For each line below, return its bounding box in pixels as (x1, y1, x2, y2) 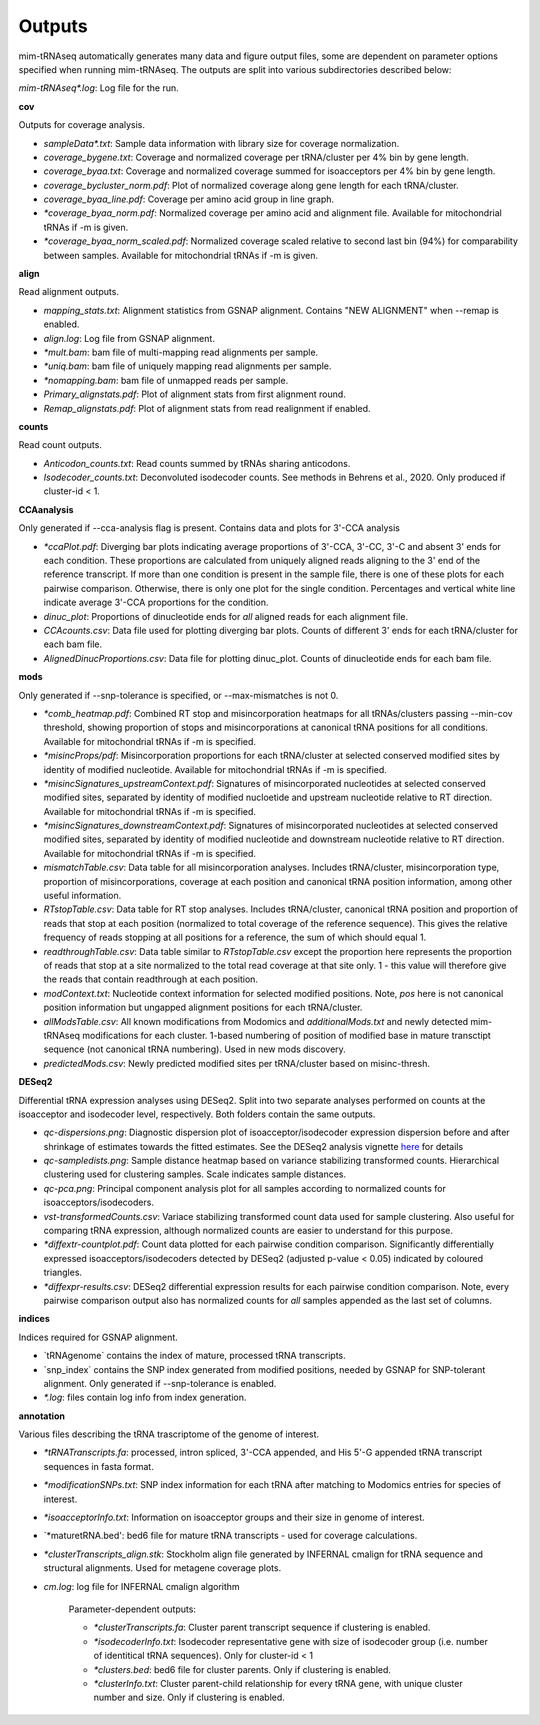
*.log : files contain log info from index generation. (43, 1391, 247, 1404)
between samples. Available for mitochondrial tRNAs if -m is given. (43, 249, 319, 261)
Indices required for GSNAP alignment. (18, 1331, 179, 1343)
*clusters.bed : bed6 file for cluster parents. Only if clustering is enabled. (93, 1663, 392, 1675)
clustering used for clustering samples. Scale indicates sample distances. (43, 1168, 347, 1180)
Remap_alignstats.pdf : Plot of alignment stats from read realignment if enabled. (43, 402, 371, 414)
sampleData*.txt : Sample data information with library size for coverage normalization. (43, 137, 400, 149)
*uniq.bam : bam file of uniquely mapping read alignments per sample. (43, 360, 332, 372)
